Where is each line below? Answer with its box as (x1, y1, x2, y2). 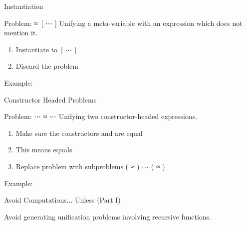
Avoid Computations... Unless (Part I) (4, 195, 121, 205)
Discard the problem (15, 61, 78, 71)
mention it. (4, 27, 38, 38)
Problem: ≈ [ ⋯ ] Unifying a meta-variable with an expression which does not (4, 17, 243, 28)
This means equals (15, 144, 72, 155)
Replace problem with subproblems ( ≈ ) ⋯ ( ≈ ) (15, 161, 165, 171)
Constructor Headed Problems (4, 94, 97, 105)
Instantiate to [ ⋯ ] (15, 44, 77, 54)
